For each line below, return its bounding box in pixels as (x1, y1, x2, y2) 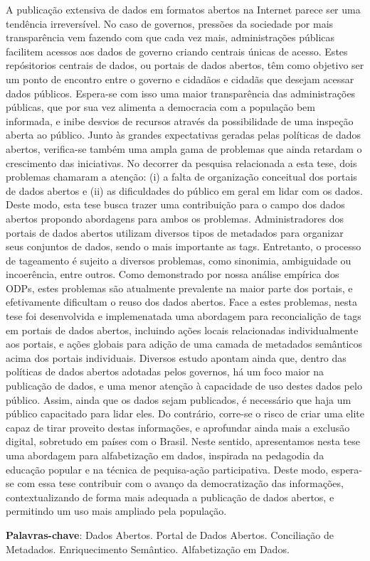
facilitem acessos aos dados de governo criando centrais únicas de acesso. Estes (6, 43, 348, 58)
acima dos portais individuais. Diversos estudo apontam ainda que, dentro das (6, 350, 347, 365)
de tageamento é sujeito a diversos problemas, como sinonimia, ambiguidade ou (6, 252, 351, 267)
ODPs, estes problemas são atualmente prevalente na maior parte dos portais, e (6, 280, 353, 295)
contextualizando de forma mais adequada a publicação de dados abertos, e (6, 489, 334, 504)
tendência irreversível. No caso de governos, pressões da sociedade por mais (6, 16, 334, 31)
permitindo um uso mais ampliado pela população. (6, 503, 227, 518)
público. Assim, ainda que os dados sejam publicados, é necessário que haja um (6, 392, 351, 407)
